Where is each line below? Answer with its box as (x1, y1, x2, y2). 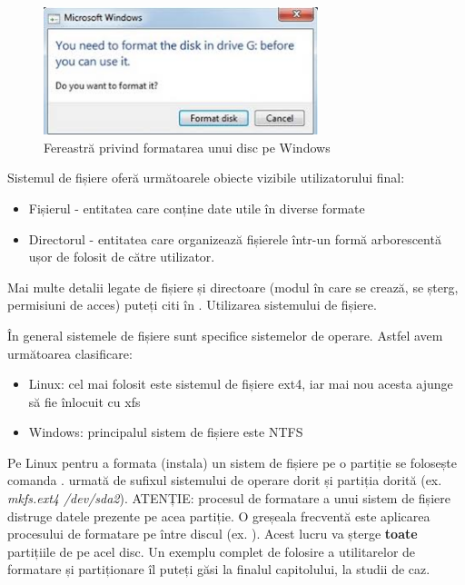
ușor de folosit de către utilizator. (28, 247, 215, 266)
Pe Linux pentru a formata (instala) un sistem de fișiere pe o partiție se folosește (7, 452, 457, 471)
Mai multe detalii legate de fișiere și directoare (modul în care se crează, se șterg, (7, 277, 459, 296)
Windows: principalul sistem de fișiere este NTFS (28, 422, 303, 441)
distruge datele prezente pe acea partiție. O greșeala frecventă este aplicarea (7, 506, 430, 525)
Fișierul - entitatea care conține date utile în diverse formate (28, 198, 365, 217)
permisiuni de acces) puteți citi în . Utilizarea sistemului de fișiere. (7, 295, 377, 314)
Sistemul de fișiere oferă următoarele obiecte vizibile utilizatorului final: (7, 168, 405, 187)
